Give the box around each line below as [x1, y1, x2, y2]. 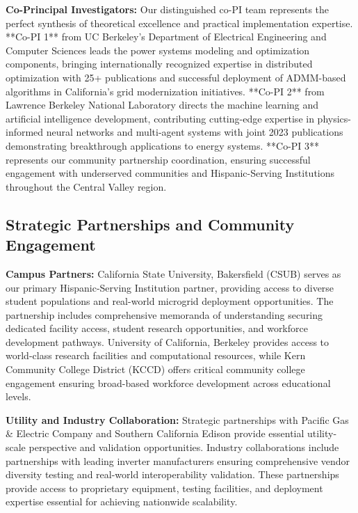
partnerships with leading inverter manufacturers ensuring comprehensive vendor [6, 453, 350, 468]
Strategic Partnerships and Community [6, 213, 295, 235]
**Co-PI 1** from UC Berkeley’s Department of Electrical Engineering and [6, 29, 327, 44]
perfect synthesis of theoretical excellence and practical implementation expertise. [6, 15, 353, 30]
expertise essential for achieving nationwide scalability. [6, 494, 238, 509]
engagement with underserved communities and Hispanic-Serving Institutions [6, 166, 335, 180]
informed [6, 125, 44, 139]
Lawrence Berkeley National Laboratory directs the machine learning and [6, 97, 319, 112]
